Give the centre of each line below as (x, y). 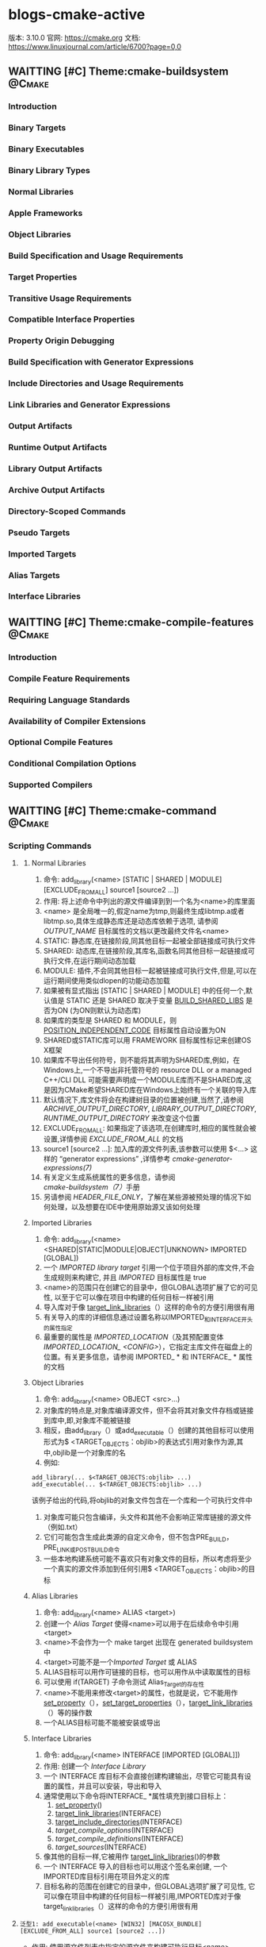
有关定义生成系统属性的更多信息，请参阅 (109, 1178)
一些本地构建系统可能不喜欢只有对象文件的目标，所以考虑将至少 (147, 1559)
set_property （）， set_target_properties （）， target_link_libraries (148, 1703)
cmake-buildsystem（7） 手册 (91, 1187)
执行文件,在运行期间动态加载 (89, 960)
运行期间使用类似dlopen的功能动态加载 (106, 980)
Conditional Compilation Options (72, 764)
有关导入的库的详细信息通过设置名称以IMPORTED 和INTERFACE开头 (148, 1318)
